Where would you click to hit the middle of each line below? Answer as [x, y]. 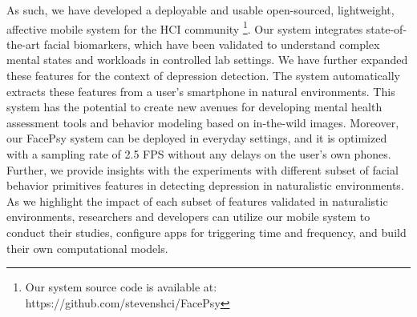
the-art [24, 44]
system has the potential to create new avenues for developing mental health [194, 107]
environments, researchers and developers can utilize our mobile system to [188, 217]
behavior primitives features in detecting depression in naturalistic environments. [205, 185]
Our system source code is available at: [121, 287]
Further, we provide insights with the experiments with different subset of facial [202, 169]
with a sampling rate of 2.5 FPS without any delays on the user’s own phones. [199, 154]
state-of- [387, 28]
